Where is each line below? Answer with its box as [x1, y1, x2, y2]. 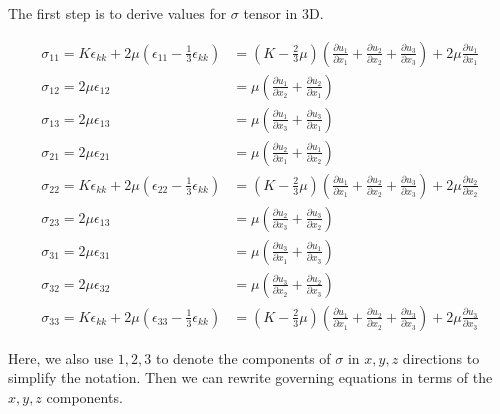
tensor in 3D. [243, 3, 324, 23]
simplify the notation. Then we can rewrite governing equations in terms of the [8, 367, 493, 388]
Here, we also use [8, 347, 114, 368]
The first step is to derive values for [8, 3, 227, 23]
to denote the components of [155, 347, 331, 368]
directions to [402, 347, 480, 368]
